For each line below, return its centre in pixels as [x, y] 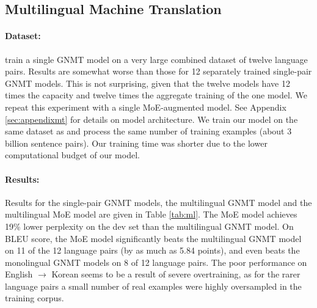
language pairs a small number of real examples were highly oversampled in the [153, 286]
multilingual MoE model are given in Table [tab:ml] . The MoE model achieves [151, 214]
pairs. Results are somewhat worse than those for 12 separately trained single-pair [158, 71]
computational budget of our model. [72, 155]
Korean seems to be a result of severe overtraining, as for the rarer [176, 274]
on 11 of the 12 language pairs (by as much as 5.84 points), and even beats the [152, 250]
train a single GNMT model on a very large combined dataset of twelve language [156, 59]
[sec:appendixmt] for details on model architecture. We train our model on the [151, 119]
